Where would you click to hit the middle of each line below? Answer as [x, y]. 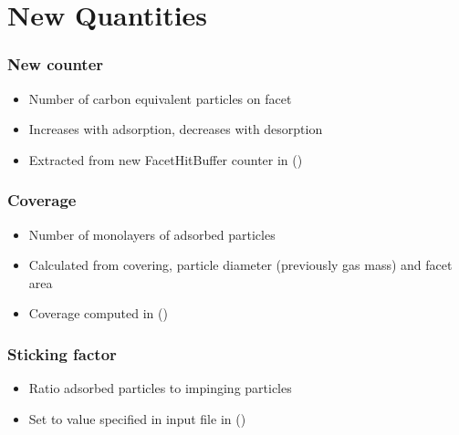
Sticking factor [62, 353]
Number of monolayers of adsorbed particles [152, 234]
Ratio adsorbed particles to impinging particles [160, 388]
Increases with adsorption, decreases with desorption [176, 129]
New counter [56, 64]
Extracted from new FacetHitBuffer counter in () [166, 159]
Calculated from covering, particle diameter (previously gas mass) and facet [240, 265]
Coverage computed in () [98, 313]
